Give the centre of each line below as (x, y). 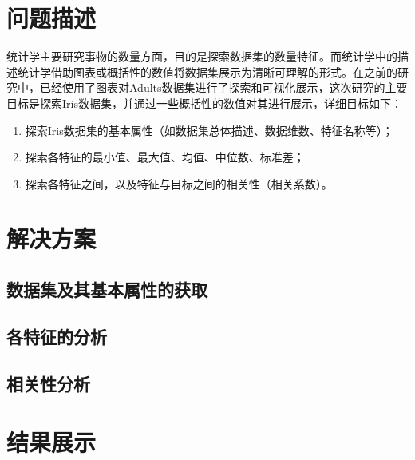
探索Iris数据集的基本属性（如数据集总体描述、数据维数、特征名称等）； (209, 130)
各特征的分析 (57, 336)
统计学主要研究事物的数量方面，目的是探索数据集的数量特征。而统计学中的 (202, 56)
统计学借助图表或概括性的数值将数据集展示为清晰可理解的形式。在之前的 (207, 71)
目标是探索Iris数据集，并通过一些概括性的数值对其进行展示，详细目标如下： (204, 103)
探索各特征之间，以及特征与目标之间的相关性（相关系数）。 (179, 183)
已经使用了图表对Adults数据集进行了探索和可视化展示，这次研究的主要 (223, 87)
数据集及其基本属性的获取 (107, 289)
